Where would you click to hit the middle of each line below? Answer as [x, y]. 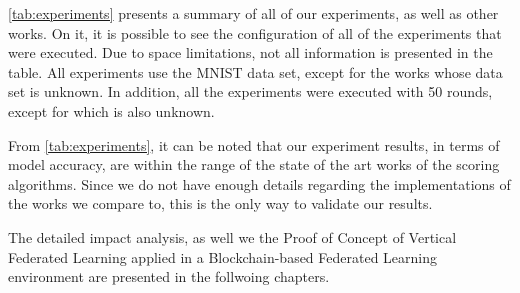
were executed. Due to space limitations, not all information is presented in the [250, 52]
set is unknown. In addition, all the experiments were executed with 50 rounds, [250, 91]
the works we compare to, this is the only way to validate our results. [220, 203]
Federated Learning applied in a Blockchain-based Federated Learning [223, 256]
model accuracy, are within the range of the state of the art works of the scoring [254, 164]
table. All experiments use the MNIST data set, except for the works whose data [255, 71]
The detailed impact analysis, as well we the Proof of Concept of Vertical [232, 236]
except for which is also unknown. [111, 110]
